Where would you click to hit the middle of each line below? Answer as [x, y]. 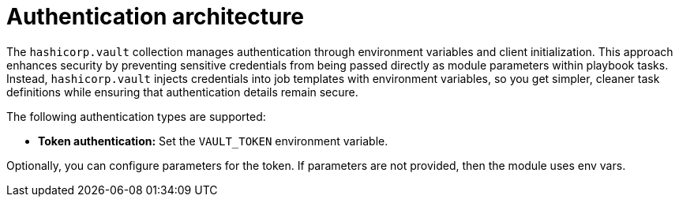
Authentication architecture [155, 17]
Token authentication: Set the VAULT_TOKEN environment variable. [213, 141]
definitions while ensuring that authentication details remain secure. [182, 92]
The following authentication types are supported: [136, 116]
